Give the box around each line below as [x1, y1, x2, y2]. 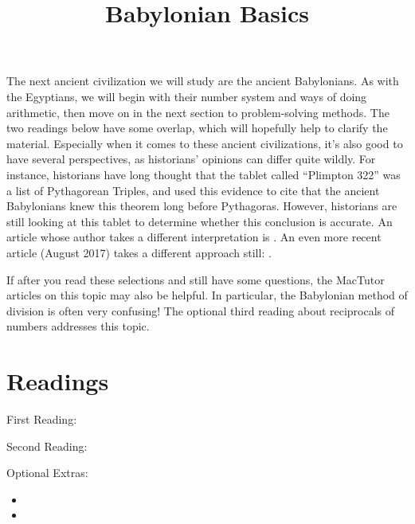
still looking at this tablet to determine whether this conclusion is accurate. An [6, 213, 393, 229]
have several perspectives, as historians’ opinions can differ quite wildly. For [6, 151, 376, 167]
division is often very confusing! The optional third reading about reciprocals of [6, 302, 395, 319]
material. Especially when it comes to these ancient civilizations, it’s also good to [6, 135, 403, 151]
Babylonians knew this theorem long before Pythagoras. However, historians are [6, 197, 397, 214]
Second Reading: [6, 437, 88, 454]
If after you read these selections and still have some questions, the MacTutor [6, 271, 385, 287]
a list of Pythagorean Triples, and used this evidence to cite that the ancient [6, 182, 380, 198]
